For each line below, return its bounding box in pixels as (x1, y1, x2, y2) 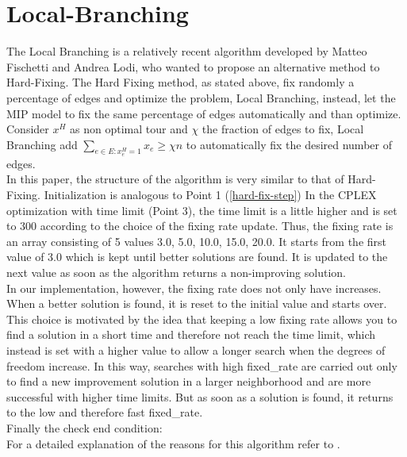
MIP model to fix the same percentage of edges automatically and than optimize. (6, 105, 401, 121)
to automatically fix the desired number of (186, 136, 392, 152)
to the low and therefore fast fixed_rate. (6, 404, 203, 421)
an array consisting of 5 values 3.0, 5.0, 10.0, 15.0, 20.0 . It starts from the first (6, 232, 386, 249)
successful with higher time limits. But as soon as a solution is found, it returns (6, 388, 394, 405)
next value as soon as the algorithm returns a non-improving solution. (6, 264, 346, 281)
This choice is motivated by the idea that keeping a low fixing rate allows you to (6, 310, 397, 327)
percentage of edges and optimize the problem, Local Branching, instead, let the (6, 89, 396, 106)
